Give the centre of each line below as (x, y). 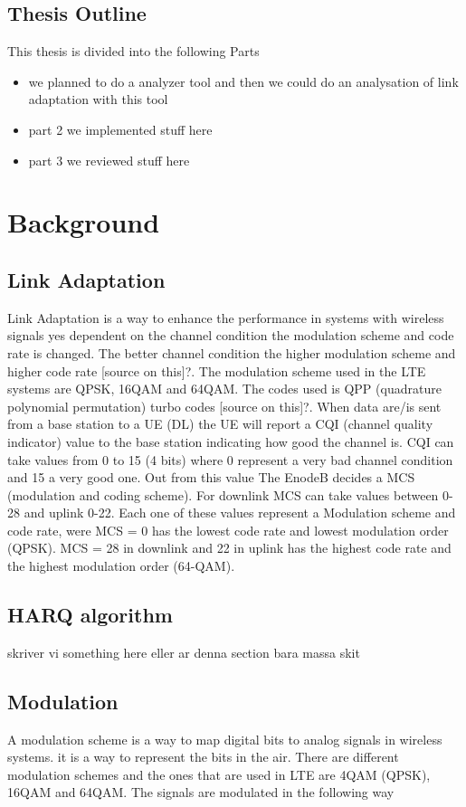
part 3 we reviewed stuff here (109, 160)
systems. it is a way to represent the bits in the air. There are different (203, 757)
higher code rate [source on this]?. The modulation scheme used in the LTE (217, 370)
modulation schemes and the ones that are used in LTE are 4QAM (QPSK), (219, 774)
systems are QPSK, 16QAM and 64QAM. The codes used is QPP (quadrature (224, 389)
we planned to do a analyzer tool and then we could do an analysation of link (243, 81)
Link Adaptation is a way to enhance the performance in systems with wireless (226, 317)
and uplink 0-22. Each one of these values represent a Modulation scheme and (240, 513)
